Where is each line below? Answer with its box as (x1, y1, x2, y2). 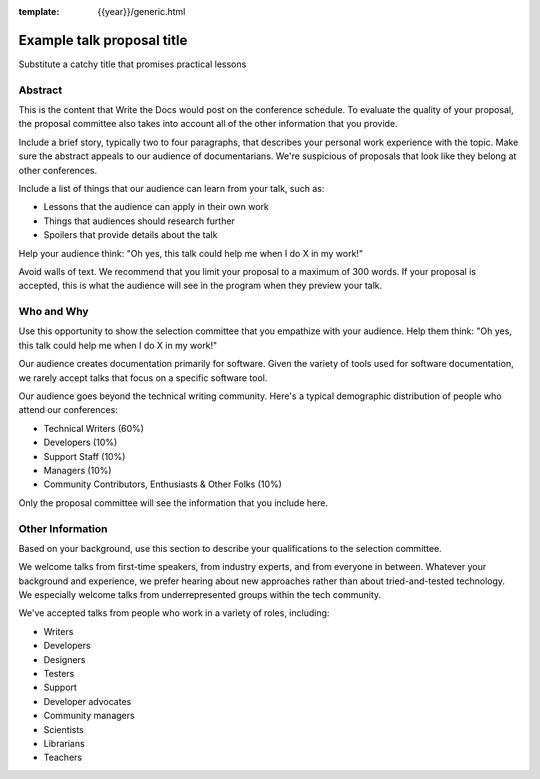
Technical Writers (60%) (43, 422, 145, 434)
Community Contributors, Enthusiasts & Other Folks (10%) (43, 478, 282, 490)
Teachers (43, 751, 83, 764)
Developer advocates (43, 695, 132, 707)
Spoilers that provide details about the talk (43, 229, 218, 241)
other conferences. (18, 164, 98, 176)
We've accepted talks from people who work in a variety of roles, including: (18, 607, 330, 619)
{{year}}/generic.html (97, 6, 186, 17)
